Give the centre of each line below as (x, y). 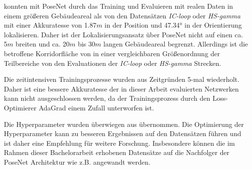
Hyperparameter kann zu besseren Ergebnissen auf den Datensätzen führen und (123, 133)
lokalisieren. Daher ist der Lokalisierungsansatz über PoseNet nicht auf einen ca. (124, 34)
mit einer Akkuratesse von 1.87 (50, 25)
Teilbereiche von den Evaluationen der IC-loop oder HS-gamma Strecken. (113, 63)
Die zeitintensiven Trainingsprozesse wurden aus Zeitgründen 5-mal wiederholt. (122, 79)
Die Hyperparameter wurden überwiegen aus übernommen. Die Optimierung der (124, 124)
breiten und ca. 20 (42, 44)
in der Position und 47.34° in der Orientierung (173, 25)
